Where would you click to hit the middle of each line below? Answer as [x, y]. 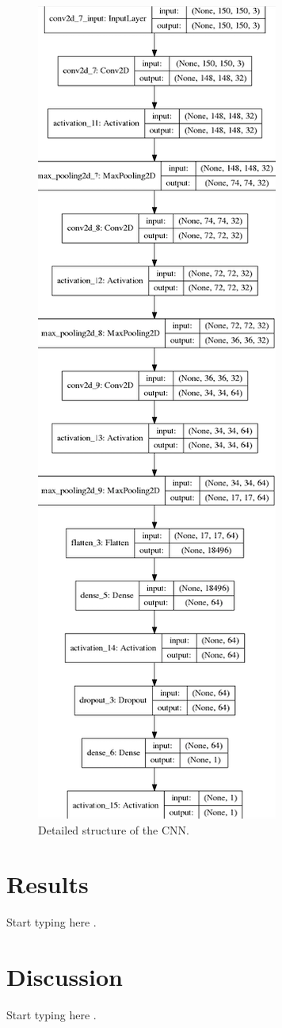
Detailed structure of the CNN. [114, 829]
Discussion [65, 977]
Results [48, 884]
